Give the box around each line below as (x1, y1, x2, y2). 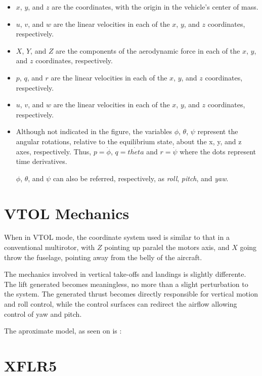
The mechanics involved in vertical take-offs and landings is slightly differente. (4, 269, 246, 279)
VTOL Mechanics (4, 202, 129, 223)
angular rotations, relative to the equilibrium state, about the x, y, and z (16, 136, 242, 146)
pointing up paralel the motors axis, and (104, 242, 230, 253)
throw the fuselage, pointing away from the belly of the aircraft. (4, 252, 202, 262)
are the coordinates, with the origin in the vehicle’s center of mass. (52, 2, 258, 12)
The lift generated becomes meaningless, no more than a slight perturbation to (4, 278, 248, 289)
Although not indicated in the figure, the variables (16, 126, 172, 137)
